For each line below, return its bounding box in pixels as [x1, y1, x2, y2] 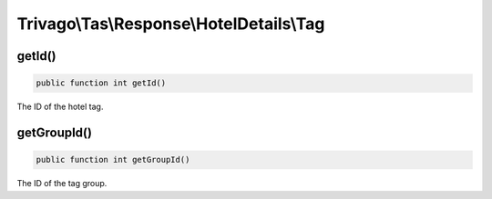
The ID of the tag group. [16, 178, 108, 189]
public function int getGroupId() [36, 154, 190, 165]
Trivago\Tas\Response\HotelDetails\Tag [16, 14, 325, 34]
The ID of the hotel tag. [16, 101, 104, 113]
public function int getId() [36, 78, 167, 88]
